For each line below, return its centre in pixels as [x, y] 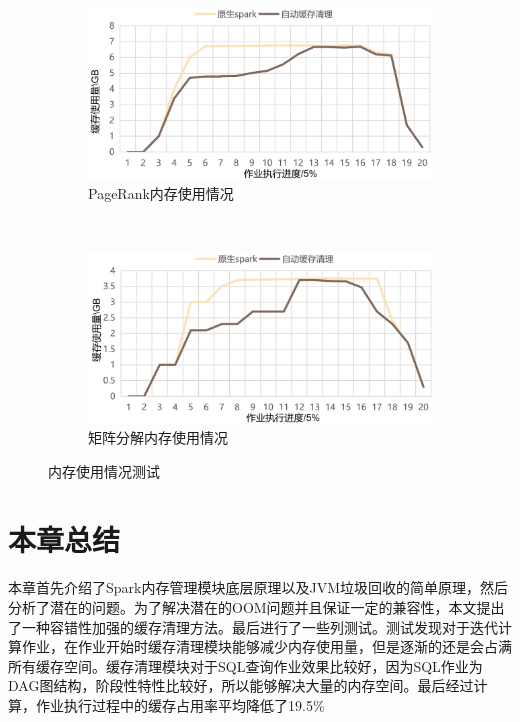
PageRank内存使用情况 [161, 192]
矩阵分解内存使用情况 [158, 437]
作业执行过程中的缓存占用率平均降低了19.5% [180, 704]
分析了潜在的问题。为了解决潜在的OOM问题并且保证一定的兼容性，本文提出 [256, 606]
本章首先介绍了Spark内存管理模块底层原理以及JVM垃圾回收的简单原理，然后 [258, 587]
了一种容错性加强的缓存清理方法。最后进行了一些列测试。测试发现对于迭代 [253, 626]
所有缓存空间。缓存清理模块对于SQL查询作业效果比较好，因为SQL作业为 [245, 665]
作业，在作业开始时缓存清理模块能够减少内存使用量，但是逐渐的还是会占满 [266, 646]
